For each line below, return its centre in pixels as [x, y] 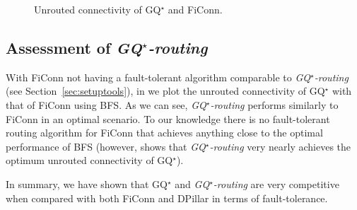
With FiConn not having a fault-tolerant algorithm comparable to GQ [158, 77]
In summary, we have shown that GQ [87, 183]
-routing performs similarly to [274, 104]
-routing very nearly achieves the [280, 146]
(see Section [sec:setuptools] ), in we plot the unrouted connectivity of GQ [165, 91]
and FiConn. [195, 9]
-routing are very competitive [276, 183]
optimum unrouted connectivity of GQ [89, 160]
